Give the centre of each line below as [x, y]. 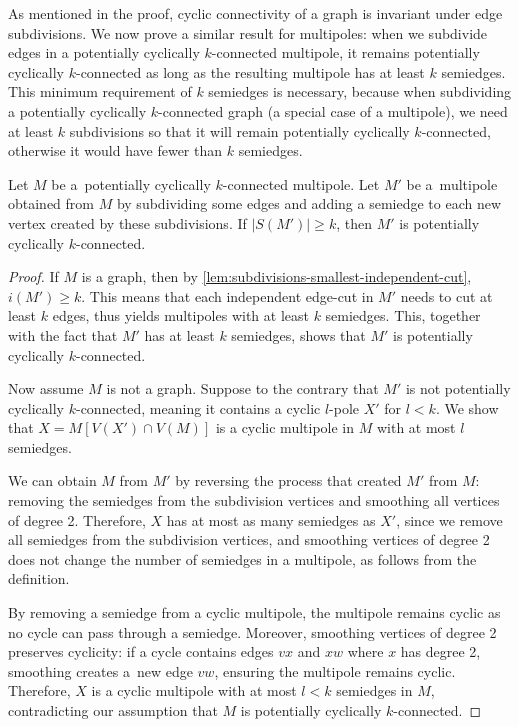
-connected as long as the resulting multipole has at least [250, 71]
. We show [467, 407]
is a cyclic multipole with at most [194, 690]
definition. [39, 578]
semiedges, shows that [298, 334]
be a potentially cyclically [131, 183]
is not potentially [458, 388]
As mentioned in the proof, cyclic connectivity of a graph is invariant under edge [255, 13]
